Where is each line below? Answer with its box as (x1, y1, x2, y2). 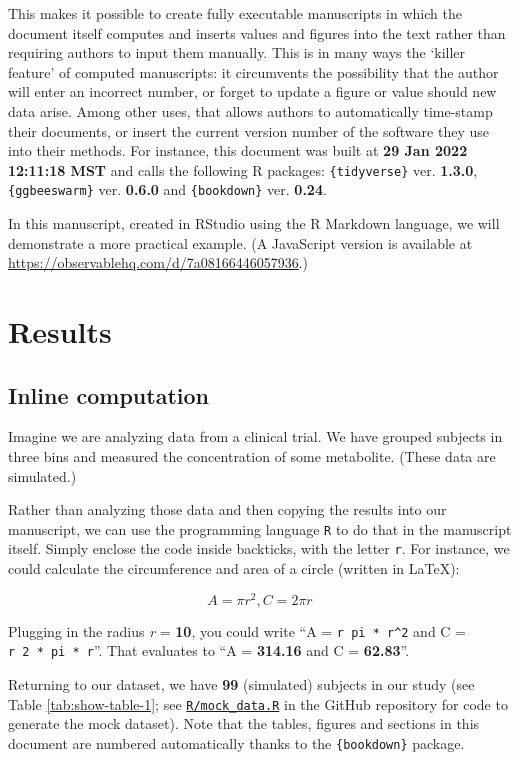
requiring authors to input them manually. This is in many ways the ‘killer (8, 42, 466, 63)
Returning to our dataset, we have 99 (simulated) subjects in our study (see (8, 674, 475, 695)
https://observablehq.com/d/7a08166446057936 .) (8, 252, 309, 273)
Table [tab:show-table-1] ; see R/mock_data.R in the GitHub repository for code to (8, 693, 508, 714)
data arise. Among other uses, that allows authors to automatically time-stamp (8, 100, 493, 121)
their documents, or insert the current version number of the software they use (8, 120, 489, 141)
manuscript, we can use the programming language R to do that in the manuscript (8, 518, 512, 539)
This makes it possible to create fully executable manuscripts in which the (8, 3, 462, 23)
